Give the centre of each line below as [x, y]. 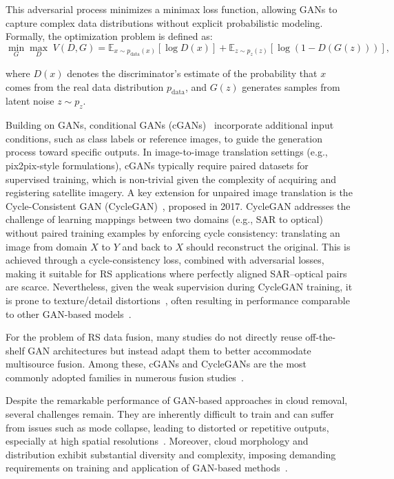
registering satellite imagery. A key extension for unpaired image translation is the [179, 192]
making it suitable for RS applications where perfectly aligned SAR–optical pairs [176, 273]
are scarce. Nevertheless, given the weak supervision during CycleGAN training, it [179, 287]
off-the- [321, 337]
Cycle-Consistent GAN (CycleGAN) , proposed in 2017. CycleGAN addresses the [178, 205]
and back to [147, 246]
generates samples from [291, 86]
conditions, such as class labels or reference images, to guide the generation [164, 138]
